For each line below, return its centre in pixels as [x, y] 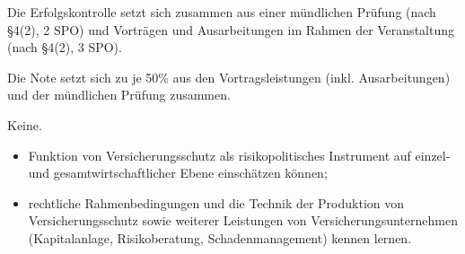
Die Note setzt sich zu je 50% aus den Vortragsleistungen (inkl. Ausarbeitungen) [229, 77]
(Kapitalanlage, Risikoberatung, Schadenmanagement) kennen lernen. [220, 237]
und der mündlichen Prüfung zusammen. [119, 95]
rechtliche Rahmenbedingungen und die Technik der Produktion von [216, 202]
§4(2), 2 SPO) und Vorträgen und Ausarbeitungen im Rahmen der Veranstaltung [231, 29]
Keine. [25, 124]
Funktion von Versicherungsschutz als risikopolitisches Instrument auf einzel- [239, 155]
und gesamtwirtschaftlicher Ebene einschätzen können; [178, 173]
